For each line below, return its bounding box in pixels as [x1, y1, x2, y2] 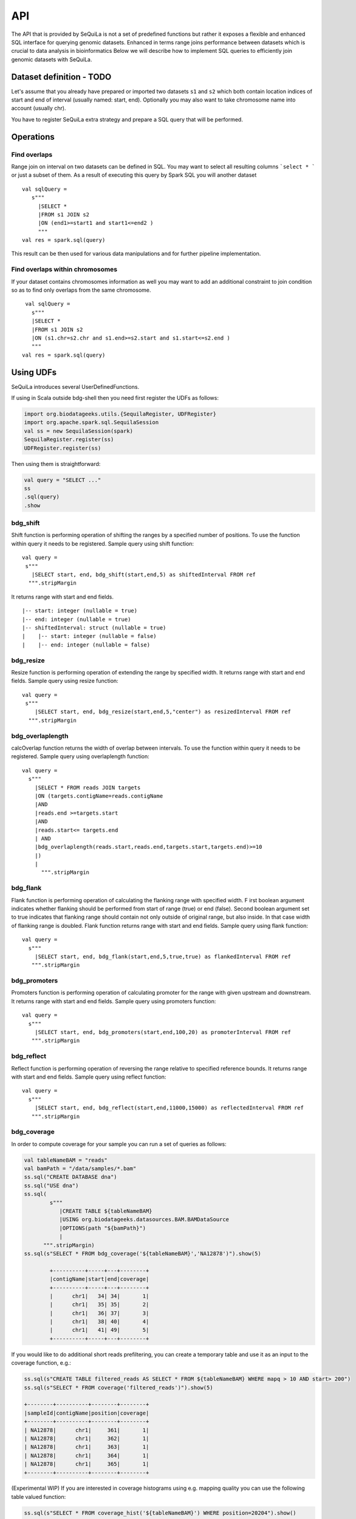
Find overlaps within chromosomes [11, 265, 118, 273]
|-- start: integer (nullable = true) [22, 608, 138, 614]
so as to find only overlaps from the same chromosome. [11, 286, 151, 293]
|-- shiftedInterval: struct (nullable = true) [22, 624, 166, 631]
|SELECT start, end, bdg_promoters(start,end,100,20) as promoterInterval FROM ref [34, 1029, 292, 1036]
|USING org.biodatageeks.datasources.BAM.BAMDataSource [59, 1216, 230, 1223]
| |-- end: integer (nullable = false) [22, 641, 151, 648]
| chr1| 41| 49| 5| [49, 1326, 149, 1334]
